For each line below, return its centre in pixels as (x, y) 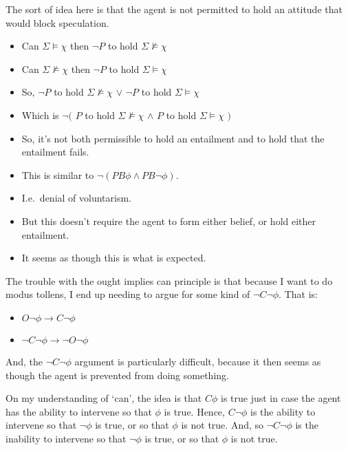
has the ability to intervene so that (79, 411)
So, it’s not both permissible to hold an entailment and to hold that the (173, 138)
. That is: (298, 294)
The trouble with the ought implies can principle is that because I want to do (169, 280)
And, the (24, 361)
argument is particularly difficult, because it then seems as (198, 361)
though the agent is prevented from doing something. (117, 375)
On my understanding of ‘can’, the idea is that (104, 398)
